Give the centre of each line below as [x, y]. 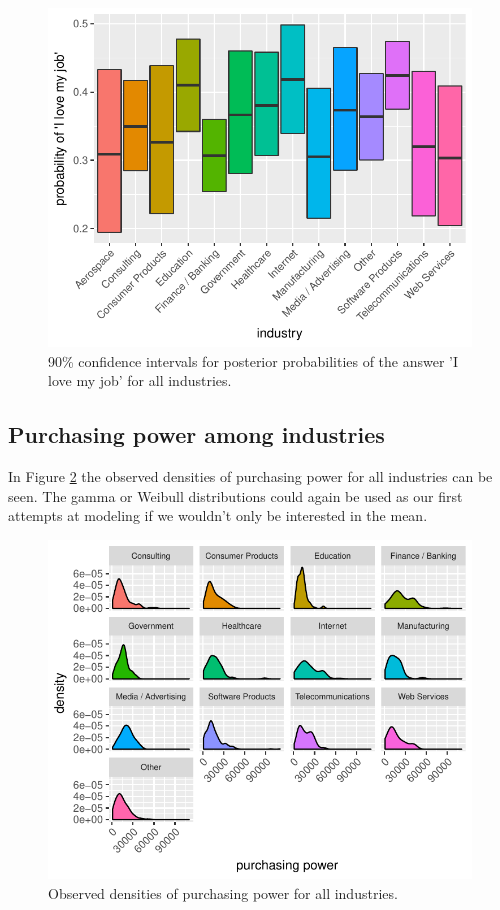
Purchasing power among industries [196, 434]
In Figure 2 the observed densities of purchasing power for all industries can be [250, 476]
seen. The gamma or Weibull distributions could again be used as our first [235, 495]
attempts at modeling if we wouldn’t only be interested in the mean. [218, 515]
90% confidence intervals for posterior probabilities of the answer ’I [253, 360]
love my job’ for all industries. [140, 380]
